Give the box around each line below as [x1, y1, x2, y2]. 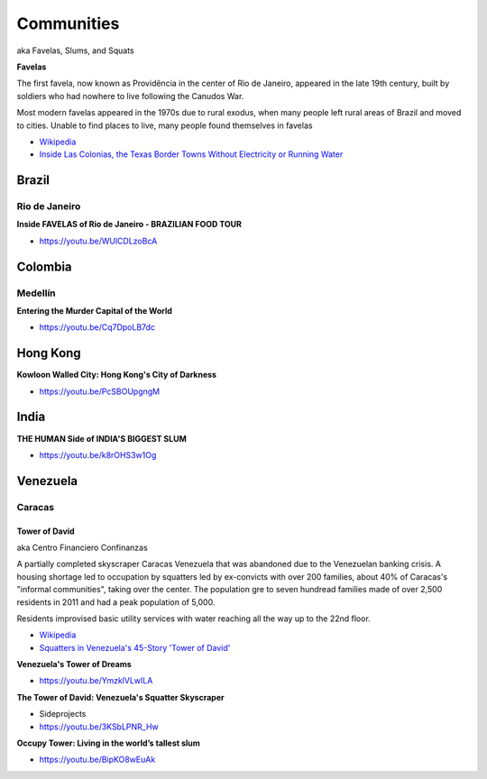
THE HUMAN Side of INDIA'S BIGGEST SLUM [16, 433, 187, 444]
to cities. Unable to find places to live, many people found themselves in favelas [16, 120, 313, 131]
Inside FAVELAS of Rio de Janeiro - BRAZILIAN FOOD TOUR [16, 219, 243, 230]
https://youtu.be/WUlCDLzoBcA [39, 235, 158, 246]
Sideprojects [39, 709, 87, 719]
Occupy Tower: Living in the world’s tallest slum [16, 738, 200, 748]
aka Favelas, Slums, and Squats [16, 45, 134, 56]
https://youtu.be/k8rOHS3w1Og [39, 449, 157, 460]
